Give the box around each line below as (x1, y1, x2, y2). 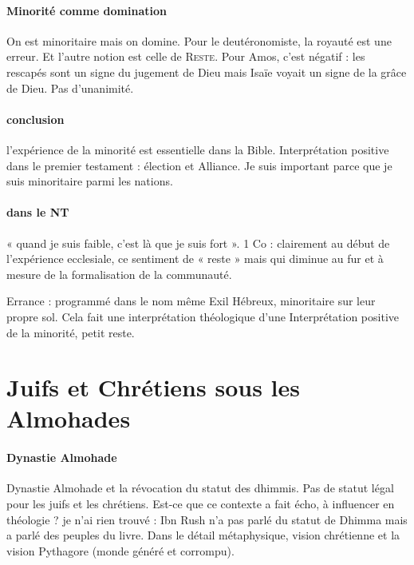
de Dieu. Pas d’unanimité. (6, 79, 134, 96)
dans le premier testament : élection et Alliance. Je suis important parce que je (6, 157, 392, 173)
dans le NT (6, 204, 69, 221)
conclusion (6, 110, 65, 127)
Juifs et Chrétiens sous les (6, 371, 300, 404)
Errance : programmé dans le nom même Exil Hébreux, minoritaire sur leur (6, 292, 376, 309)
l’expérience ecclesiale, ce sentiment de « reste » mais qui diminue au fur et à (6, 250, 384, 267)
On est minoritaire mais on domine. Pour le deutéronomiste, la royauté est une (6, 32, 392, 49)
